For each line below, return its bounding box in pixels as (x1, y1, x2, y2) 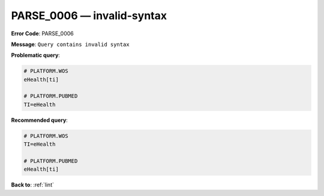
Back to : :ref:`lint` (11, 181, 54, 188)
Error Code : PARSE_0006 (11, 30, 74, 37)
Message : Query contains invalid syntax (11, 41, 130, 48)
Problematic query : (11, 51, 60, 59)
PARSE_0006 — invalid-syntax (11, 9, 167, 22)
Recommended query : (11, 117, 68, 124)
